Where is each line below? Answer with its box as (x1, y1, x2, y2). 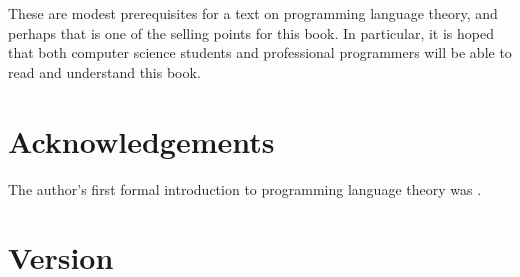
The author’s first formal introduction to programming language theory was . (8, 178, 482, 199)
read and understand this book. (8, 61, 201, 82)
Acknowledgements (8, 120, 275, 161)
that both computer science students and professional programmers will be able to (8, 42, 512, 63)
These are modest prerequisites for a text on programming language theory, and (8, 3, 498, 23)
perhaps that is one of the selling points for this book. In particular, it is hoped (8, 22, 495, 43)
